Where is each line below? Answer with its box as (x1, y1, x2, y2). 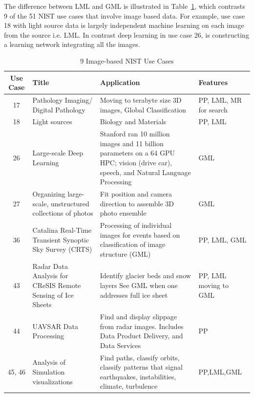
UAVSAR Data (32, 321, 78, 331)
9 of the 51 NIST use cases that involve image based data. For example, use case (4, 10, 245, 21)
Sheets (32, 299, 52, 309)
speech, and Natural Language (100, 167, 191, 177)
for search (198, 104, 228, 114)
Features (198, 77, 228, 88)
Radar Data (32, 261, 68, 271)
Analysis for (32, 270, 68, 281)
